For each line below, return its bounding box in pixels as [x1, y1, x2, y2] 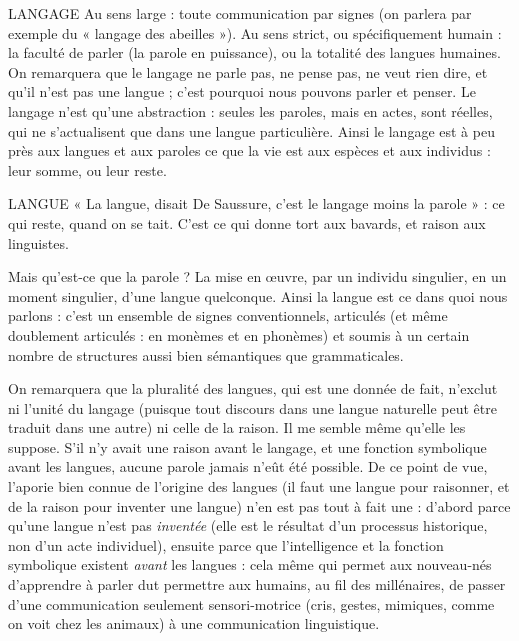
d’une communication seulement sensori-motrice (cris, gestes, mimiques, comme [8, 593, 495, 614]
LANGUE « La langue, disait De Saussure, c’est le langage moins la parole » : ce [8, 193, 505, 214]
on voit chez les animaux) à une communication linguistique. [8, 613, 380, 634]
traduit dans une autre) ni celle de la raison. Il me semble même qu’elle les [8, 417, 466, 438]
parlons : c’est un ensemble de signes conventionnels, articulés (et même [8, 305, 448, 326]
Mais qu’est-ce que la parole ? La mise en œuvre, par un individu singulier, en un [8, 266, 507, 287]
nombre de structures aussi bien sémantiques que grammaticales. [8, 344, 404, 365]
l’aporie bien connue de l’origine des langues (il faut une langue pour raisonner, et [8, 476, 510, 497]
